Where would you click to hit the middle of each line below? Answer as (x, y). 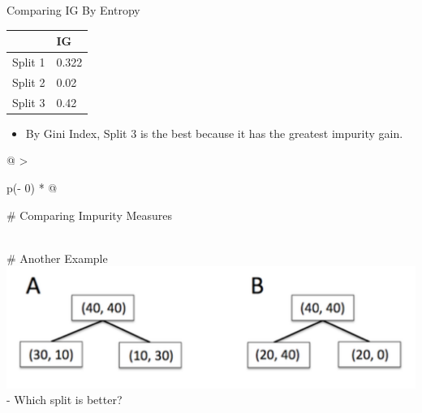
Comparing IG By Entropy (73, 10)
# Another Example (57, 258)
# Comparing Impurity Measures (90, 215)
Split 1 (29, 61)
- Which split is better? (65, 400)
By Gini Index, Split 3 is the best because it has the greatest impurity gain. (214, 133)
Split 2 (29, 82)
